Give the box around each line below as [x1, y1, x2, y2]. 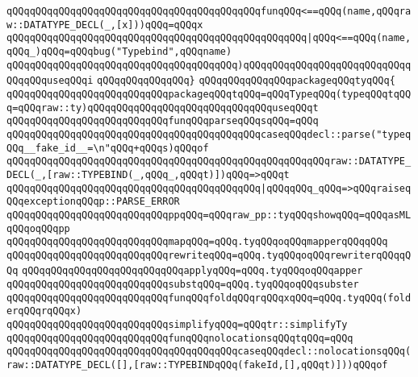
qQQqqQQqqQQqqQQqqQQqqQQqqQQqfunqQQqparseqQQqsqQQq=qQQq [6, 115, 319, 127]
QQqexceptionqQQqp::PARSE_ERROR [6, 196, 180, 208]
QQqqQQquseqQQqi [6, 75, 94, 87]
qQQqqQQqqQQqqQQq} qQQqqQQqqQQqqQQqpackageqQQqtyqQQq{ [97, 75, 395, 87]
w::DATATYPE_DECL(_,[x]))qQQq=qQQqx [6, 19, 203, 31]
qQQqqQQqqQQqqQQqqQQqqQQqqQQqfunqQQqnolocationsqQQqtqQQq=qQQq [6, 332, 353, 344]
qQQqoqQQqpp [6, 222, 70, 234]
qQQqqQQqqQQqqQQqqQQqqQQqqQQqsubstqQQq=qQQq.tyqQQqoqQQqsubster [6, 279, 359, 291]
